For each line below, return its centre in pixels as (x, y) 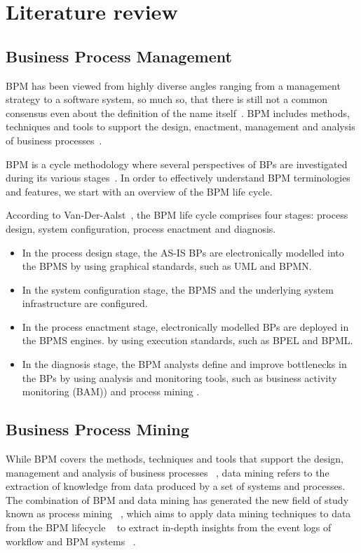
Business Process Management (119, 56)
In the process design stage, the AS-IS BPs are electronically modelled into (183, 252)
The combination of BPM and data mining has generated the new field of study (177, 499)
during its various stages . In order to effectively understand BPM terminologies (178, 178)
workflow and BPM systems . (71, 541)
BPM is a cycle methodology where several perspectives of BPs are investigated (177, 164)
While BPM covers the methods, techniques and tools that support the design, (175, 459)
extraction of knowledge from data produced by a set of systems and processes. (176, 486)
